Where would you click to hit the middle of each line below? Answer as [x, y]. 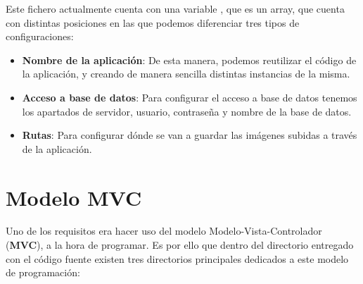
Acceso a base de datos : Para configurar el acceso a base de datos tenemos [190, 97]
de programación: [43, 272]
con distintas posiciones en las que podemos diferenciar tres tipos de [153, 22]
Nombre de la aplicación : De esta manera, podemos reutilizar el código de [189, 60]
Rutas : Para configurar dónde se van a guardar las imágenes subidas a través [190, 135]
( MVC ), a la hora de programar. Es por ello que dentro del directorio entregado [180, 245]
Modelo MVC [74, 197]
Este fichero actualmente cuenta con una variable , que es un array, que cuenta [175, 8]
